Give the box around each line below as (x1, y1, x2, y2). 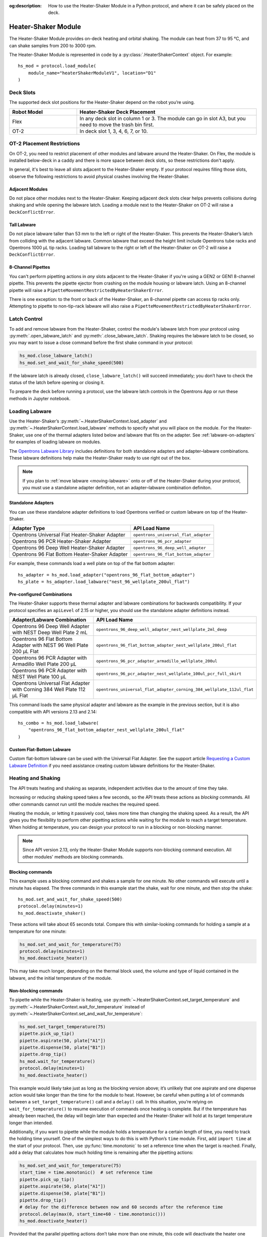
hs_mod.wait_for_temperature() (19, 1058, 96, 1064)
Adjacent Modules (9, 186, 48, 192)
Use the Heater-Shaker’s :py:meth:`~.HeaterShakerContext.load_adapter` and (9, 418, 167, 424)
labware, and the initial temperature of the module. (9, 975, 112, 981)
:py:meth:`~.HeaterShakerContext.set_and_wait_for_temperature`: (9, 1010, 143, 1016)
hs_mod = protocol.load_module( (18, 63, 96, 69)
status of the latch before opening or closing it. (9, 380, 105, 385)
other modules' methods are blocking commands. (22, 854, 124, 859)
